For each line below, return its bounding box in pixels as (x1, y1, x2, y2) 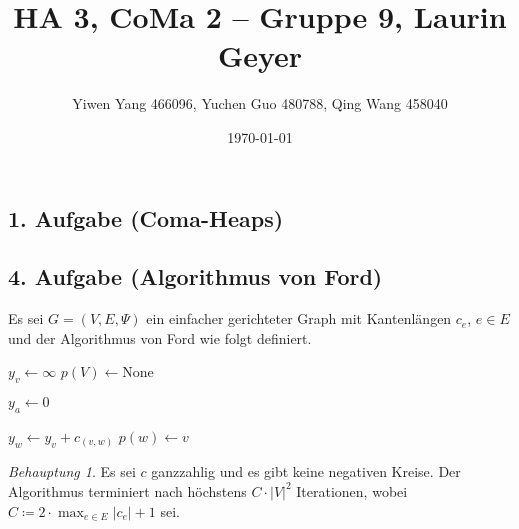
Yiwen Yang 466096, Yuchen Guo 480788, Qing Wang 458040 (72, 93, 448, 114)
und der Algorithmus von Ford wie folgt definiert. (8, 327, 312, 348)
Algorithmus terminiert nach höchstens (8, 480, 247, 501)
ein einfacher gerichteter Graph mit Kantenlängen (146, 308, 452, 329)
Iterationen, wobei (296, 480, 408, 501)
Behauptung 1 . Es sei (8, 461, 136, 482)
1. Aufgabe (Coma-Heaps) (8, 202, 284, 233)
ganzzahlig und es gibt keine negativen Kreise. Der (151, 461, 461, 482)
